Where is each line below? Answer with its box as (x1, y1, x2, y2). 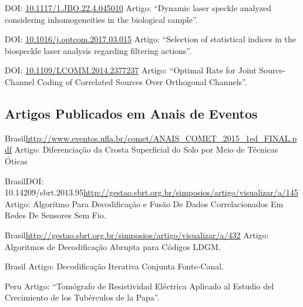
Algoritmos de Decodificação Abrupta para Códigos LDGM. (5, 240, 221, 252)
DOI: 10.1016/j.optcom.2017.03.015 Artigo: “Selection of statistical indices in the (5, 33, 296, 45)
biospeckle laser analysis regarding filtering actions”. (5, 44, 191, 56)
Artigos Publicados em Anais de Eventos (5, 104, 258, 122)
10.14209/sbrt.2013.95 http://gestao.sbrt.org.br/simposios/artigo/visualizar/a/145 (5, 186, 298, 198)
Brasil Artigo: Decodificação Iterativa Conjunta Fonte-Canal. (5, 260, 224, 272)
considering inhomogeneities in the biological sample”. (5, 13, 198, 25)
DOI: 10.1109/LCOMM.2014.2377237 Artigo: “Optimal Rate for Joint (5, 64, 257, 76)
